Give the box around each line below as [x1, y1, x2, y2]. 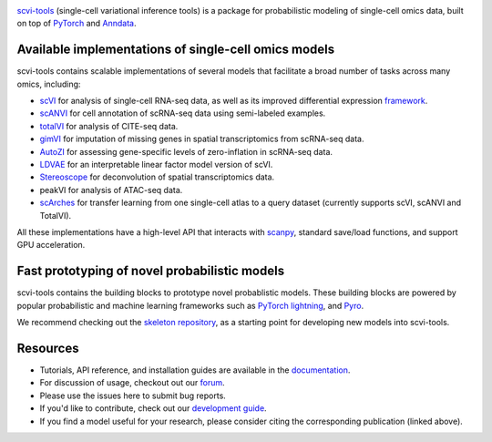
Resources [16, 340, 79, 355]
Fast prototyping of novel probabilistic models [16, 263, 285, 279]
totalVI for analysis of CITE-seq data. [39, 120, 179, 131]
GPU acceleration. [16, 240, 86, 251]
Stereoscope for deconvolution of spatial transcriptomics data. [39, 171, 275, 182]
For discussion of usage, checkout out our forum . [39, 377, 225, 388]
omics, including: [16, 78, 81, 89]
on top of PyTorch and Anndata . [16, 18, 137, 29]
